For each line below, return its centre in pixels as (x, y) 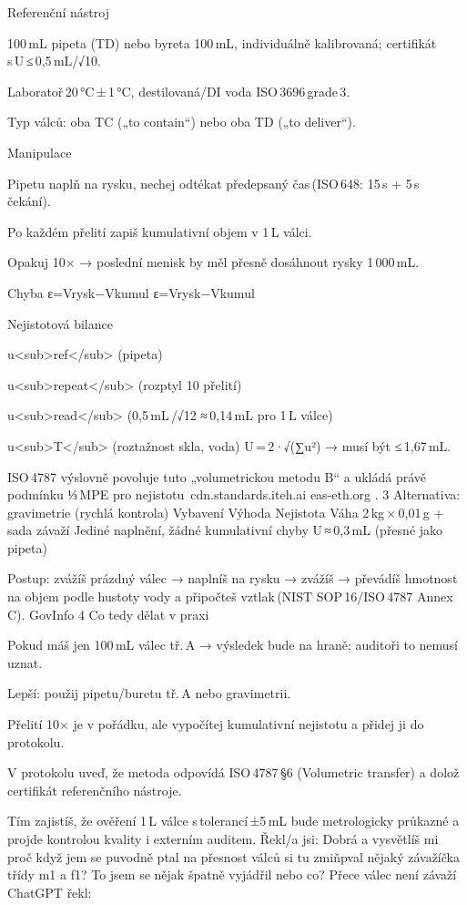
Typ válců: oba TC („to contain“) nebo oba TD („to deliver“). (182, 122)
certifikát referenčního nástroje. (95, 790)
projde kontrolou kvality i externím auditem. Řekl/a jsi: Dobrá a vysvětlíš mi (223, 838)
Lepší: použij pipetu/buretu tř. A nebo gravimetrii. (149, 693)
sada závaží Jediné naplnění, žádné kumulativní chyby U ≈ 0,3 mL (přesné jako (225, 530)
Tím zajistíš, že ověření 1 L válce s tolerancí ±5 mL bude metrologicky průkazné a (233, 821)
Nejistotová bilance (60, 323)
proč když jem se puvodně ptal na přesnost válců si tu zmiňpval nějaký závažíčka (233, 856)
